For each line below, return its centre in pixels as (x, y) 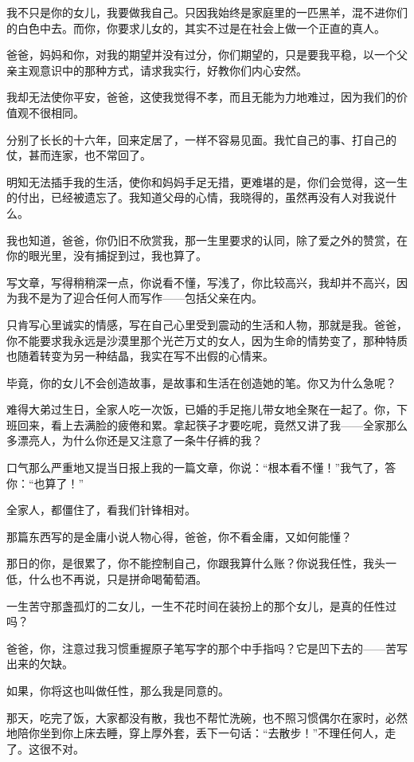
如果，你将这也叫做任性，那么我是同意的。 (118, 690)
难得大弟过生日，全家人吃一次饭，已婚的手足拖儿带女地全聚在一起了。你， (201, 409)
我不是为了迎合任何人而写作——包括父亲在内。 (140, 298)
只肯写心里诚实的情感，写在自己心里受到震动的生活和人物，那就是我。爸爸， (207, 324)
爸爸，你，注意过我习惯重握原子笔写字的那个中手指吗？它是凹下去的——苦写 (207, 648)
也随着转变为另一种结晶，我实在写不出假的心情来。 (140, 356)
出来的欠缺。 (40, 664)
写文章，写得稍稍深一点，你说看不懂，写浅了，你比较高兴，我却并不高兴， (201, 282)
